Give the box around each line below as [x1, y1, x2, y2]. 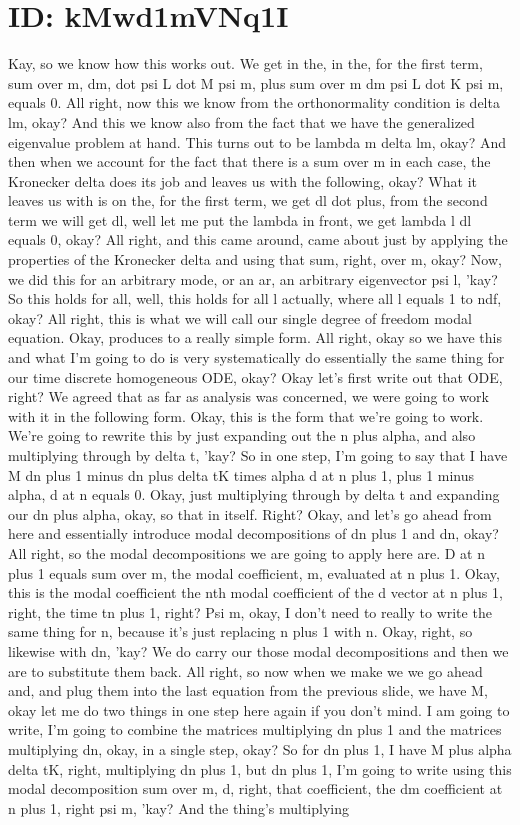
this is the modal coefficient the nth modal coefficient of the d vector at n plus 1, [8, 582, 503, 603]
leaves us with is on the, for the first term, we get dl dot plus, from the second [8, 190, 488, 211]
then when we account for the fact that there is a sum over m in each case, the [8, 151, 491, 172]
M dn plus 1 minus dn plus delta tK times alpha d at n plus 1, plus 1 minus [8, 464, 475, 485]
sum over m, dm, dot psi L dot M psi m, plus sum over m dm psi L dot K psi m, [8, 72, 504, 93]
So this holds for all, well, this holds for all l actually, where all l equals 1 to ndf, [8, 288, 502, 309]
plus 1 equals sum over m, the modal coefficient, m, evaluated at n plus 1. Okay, [8, 562, 500, 583]
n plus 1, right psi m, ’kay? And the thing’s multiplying [8, 797, 349, 818]
